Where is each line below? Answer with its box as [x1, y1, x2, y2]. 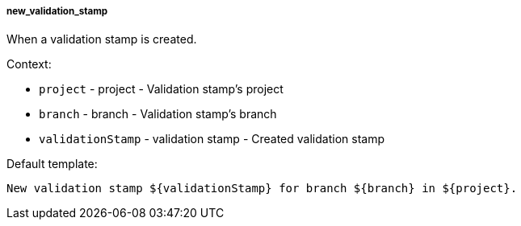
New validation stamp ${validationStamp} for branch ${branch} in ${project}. [6, 182, 518, 195]
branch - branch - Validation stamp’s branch [39, 107, 277, 121]
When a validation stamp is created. [6, 32, 197, 47]
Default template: [6, 157, 98, 171]
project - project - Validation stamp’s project [39, 82, 284, 97]
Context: [6, 57, 52, 72]
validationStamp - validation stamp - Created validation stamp [39, 132, 384, 146]
